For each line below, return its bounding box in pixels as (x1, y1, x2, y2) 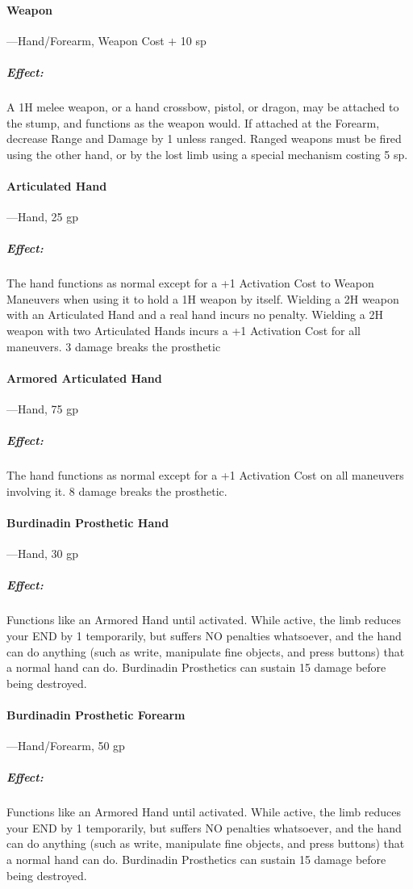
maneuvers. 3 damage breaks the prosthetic (6, 338, 221, 354)
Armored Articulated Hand (6, 369, 162, 386)
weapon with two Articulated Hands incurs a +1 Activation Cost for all (6, 322, 361, 339)
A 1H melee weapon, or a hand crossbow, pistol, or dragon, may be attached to (6, 98, 399, 115)
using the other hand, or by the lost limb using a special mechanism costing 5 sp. (6, 145, 408, 162)
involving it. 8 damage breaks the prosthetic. (6, 482, 227, 499)
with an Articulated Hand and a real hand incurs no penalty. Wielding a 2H (6, 306, 383, 323)
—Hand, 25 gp (6, 208, 79, 225)
